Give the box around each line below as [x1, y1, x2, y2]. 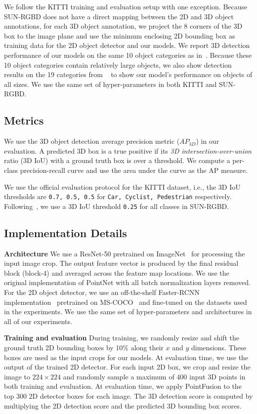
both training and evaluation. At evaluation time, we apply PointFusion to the [4, 381, 242, 391]
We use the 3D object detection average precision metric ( [4, 136, 180, 146]
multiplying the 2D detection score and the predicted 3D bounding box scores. [4, 400, 242, 411]
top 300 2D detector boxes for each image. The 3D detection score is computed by [4, 390, 253, 401]
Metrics [4, 113, 44, 128]
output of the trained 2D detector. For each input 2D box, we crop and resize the [4, 362, 251, 372]
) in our [196, 136, 219, 146]
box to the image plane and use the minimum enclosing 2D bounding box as [4, 30, 235, 41]
